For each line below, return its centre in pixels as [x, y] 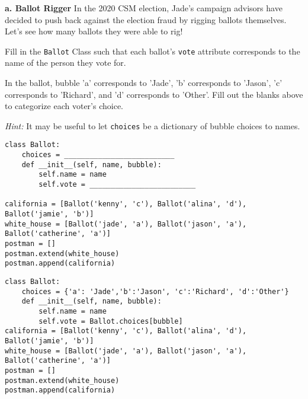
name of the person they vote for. [65, 63]
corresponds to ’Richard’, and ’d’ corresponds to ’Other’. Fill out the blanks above [154, 94]
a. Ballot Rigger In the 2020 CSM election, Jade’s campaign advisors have [144, 8]
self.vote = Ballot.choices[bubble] [111, 321]
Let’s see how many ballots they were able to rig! [94, 31]
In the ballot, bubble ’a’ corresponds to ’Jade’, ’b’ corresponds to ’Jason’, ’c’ [144, 83]
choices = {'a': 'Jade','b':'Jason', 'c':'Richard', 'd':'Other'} [155, 291]
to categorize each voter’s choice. [64, 106]
